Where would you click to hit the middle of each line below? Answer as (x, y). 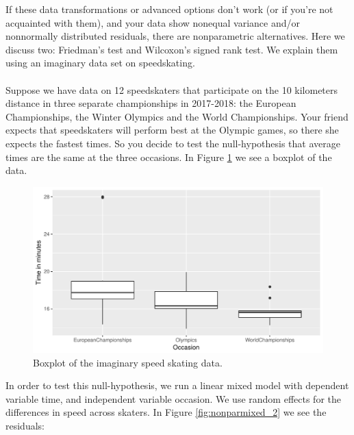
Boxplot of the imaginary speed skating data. (128, 362)
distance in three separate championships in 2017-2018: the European (151, 103)
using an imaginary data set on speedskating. (100, 63)
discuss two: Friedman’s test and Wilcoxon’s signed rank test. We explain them (172, 49)
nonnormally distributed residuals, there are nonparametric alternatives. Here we (175, 36)
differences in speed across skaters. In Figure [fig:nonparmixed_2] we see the (166, 412)
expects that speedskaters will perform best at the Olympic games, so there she (172, 130)
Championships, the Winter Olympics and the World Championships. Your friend (177, 116)
